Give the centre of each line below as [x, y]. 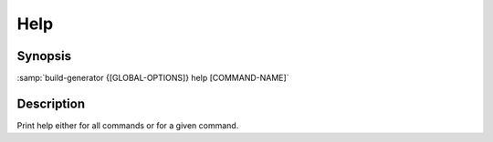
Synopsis [44, 56]
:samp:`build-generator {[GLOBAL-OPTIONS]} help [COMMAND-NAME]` [153, 78]
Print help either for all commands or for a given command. [128, 125]
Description [51, 103]
